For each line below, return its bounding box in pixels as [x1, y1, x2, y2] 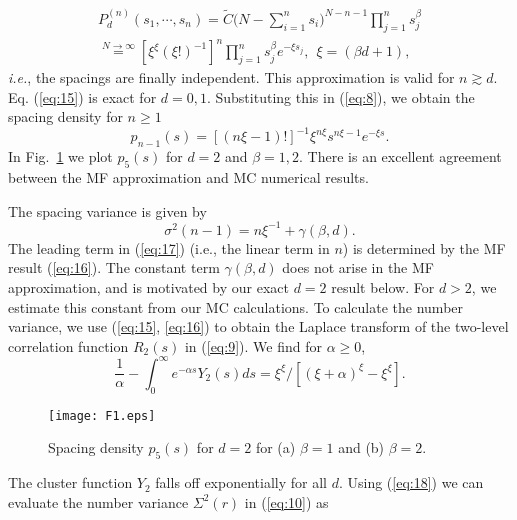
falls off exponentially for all [155, 472, 327, 493]
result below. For [331, 276, 435, 297]
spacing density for [8, 106, 123, 127]
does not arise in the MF [282, 257, 434, 278]
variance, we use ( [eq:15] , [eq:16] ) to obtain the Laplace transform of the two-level [8, 316, 509, 337]
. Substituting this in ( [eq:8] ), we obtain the [206, 86, 475, 107]
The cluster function [8, 472, 133, 493]
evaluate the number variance [8, 491, 189, 512]
